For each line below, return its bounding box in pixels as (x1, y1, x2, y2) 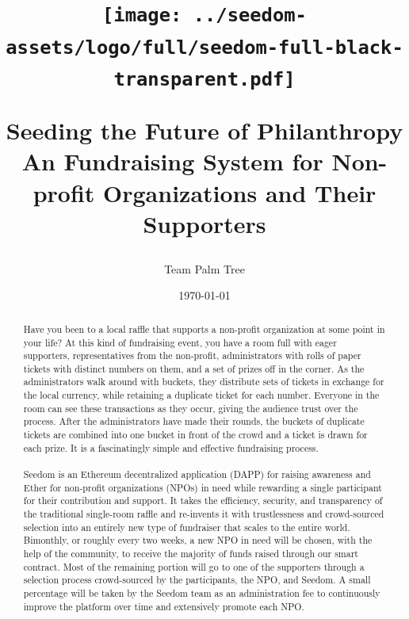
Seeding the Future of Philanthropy (6, 114, 403, 147)
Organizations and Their (103, 176, 377, 208)
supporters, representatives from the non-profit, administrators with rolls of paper (23, 349, 361, 362)
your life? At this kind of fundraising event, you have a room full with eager (23, 335, 337, 349)
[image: (102, 4, 182, 27)
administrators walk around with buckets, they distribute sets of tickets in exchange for (23, 375, 384, 388)
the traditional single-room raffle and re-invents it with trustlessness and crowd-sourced (23, 507, 384, 521)
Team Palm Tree (164, 260, 245, 277)
